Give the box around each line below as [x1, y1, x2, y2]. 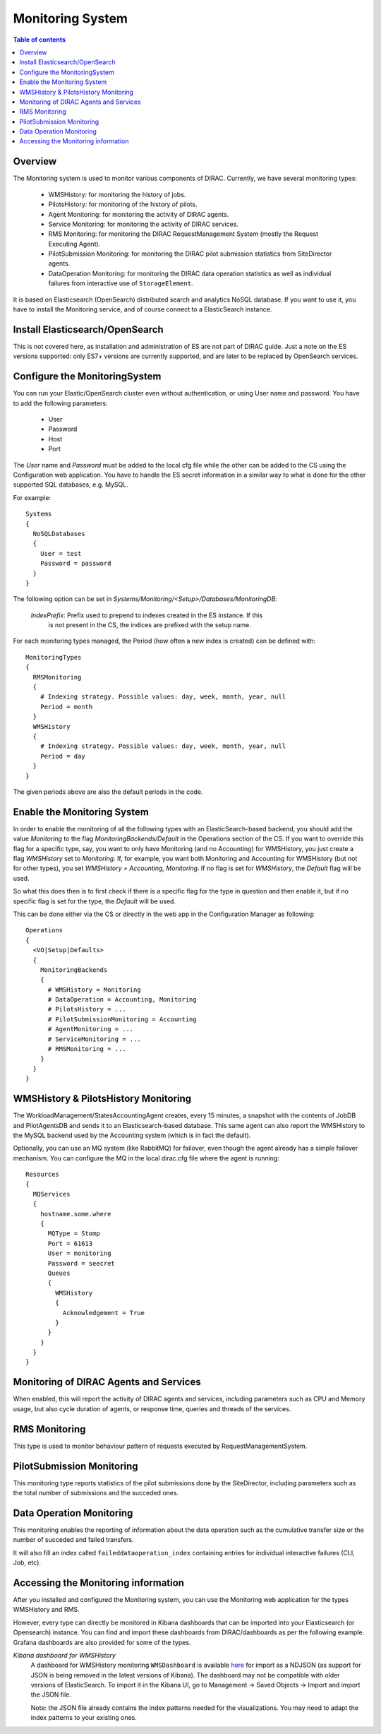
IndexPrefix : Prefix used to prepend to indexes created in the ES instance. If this [30, 611, 263, 619]
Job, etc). [13, 1558, 42, 1567]
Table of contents [13, 35, 66, 44]
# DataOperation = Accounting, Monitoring [47, 996, 197, 1004]
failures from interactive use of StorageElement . [48, 279, 193, 287]
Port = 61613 [47, 1240, 93, 1247]
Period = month [40, 703, 93, 711]
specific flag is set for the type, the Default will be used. [13, 897, 176, 905]
